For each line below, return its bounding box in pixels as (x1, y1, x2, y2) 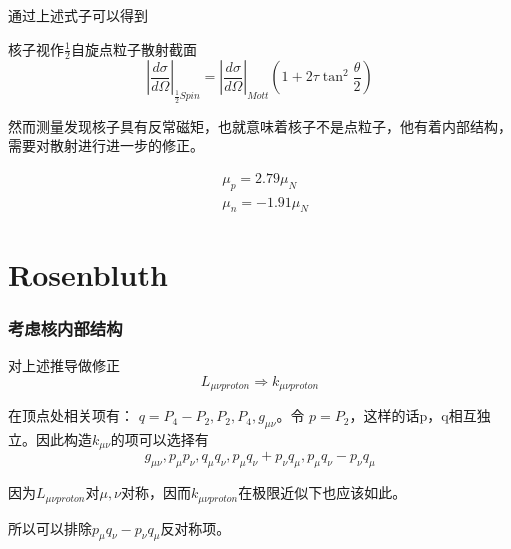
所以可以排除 (8, 517, 92, 538)
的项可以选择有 (110, 428, 209, 449)
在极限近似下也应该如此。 (238, 482, 407, 503)
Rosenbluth (8, 253, 168, 294)
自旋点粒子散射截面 (70, 38, 197, 59)
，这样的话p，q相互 (349, 405, 477, 426)
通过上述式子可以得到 (8, 5, 148, 25)
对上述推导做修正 (8, 355, 120, 376)
